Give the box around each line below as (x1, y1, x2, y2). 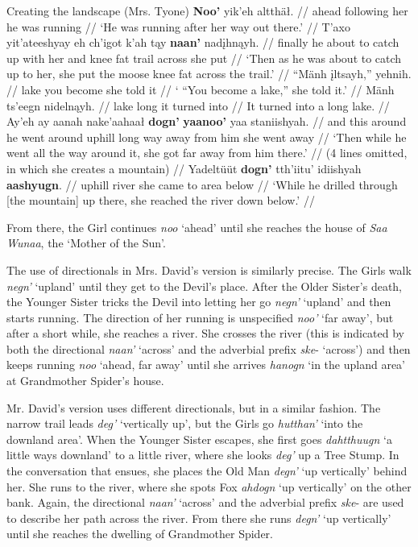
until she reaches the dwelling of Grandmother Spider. (6, 525, 273, 542)
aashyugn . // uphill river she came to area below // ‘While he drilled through (6, 176, 398, 193)
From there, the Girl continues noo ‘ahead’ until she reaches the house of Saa (6, 218, 387, 235)
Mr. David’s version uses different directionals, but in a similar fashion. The (6, 399, 381, 416)
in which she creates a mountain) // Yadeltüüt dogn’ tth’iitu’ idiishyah (6, 160, 362, 176)
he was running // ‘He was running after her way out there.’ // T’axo (6, 18, 350, 35)
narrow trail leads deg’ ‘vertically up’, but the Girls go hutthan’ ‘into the (6, 415, 363, 432)
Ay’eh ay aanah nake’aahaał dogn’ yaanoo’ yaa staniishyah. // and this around (6, 113, 407, 130)
